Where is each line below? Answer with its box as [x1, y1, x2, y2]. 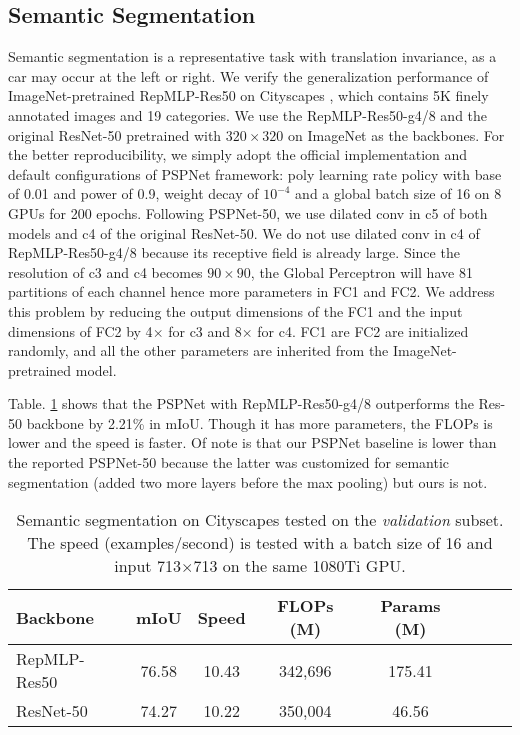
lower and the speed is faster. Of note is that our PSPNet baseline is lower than [8, 432, 497, 453]
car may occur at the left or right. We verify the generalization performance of [8, 65, 489, 86]
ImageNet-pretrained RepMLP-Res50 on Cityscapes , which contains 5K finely [8, 85, 489, 106]
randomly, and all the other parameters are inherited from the [8, 340, 389, 361]
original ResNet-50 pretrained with [8, 124, 222, 145]
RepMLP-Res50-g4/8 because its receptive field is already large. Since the [8, 242, 460, 263]
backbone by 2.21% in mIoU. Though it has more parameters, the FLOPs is [26, 412, 493, 433]
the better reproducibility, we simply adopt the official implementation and [8, 144, 468, 165]
